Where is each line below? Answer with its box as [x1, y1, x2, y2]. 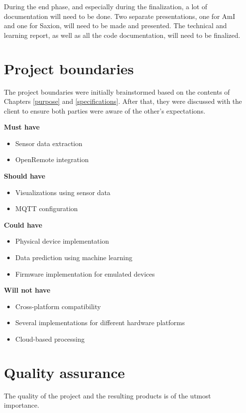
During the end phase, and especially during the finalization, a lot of [4, 1, 207, 11]
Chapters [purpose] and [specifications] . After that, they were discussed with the [4, 96, 242, 106]
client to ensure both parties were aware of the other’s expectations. [4, 105, 205, 116]
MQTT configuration [15, 203, 78, 214]
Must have [4, 122, 40, 132]
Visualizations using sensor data [15, 187, 110, 197]
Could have [4, 219, 43, 230]
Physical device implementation [15, 236, 109, 246]
